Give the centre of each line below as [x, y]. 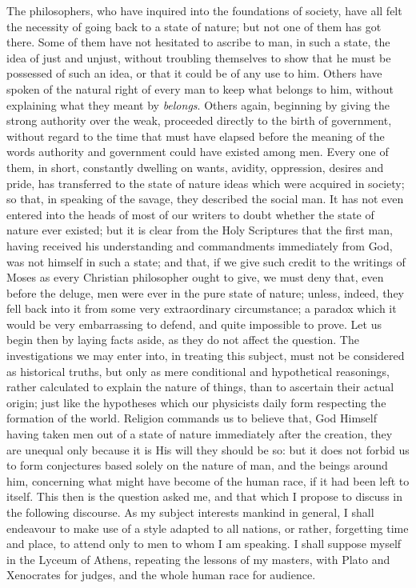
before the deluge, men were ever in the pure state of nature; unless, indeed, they [206, 292]
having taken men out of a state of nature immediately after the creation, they [200, 434]
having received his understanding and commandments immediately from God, [200, 245]
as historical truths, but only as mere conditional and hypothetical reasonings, [198, 371]
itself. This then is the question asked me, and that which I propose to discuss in [204, 496]
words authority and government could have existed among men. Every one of [198, 152]
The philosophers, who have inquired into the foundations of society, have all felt [204, 10]
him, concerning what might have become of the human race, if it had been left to [208, 480]
